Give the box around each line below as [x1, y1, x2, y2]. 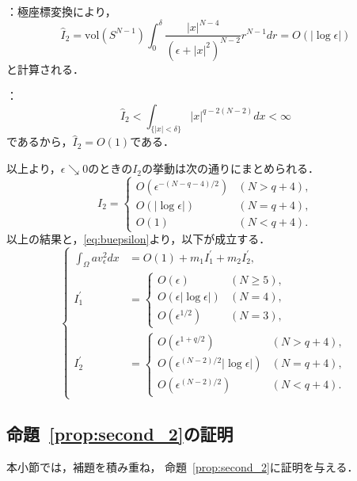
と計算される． [6, 60, 84, 77]
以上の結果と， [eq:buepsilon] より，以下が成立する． [6, 231, 271, 247]
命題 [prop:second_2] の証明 [6, 422, 234, 446]
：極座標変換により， [6, 3, 116, 19]
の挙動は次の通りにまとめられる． [142, 160, 320, 177]
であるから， [6, 133, 73, 150]
